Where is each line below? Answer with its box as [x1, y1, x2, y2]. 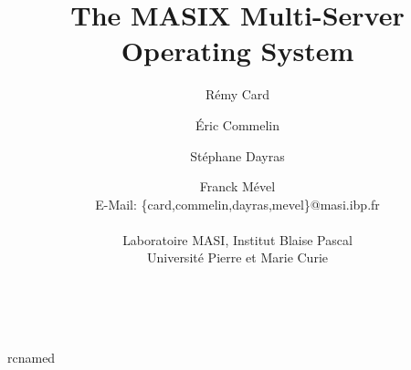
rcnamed [7, 347, 56, 366]
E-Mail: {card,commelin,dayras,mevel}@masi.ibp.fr [95, 194, 380, 213]
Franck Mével [199, 177, 276, 196]
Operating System [121, 32, 354, 69]
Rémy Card [205, 85, 270, 104]
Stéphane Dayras [190, 146, 285, 165]
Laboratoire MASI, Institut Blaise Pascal [122, 230, 353, 249]
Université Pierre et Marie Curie [146, 248, 328, 267]
